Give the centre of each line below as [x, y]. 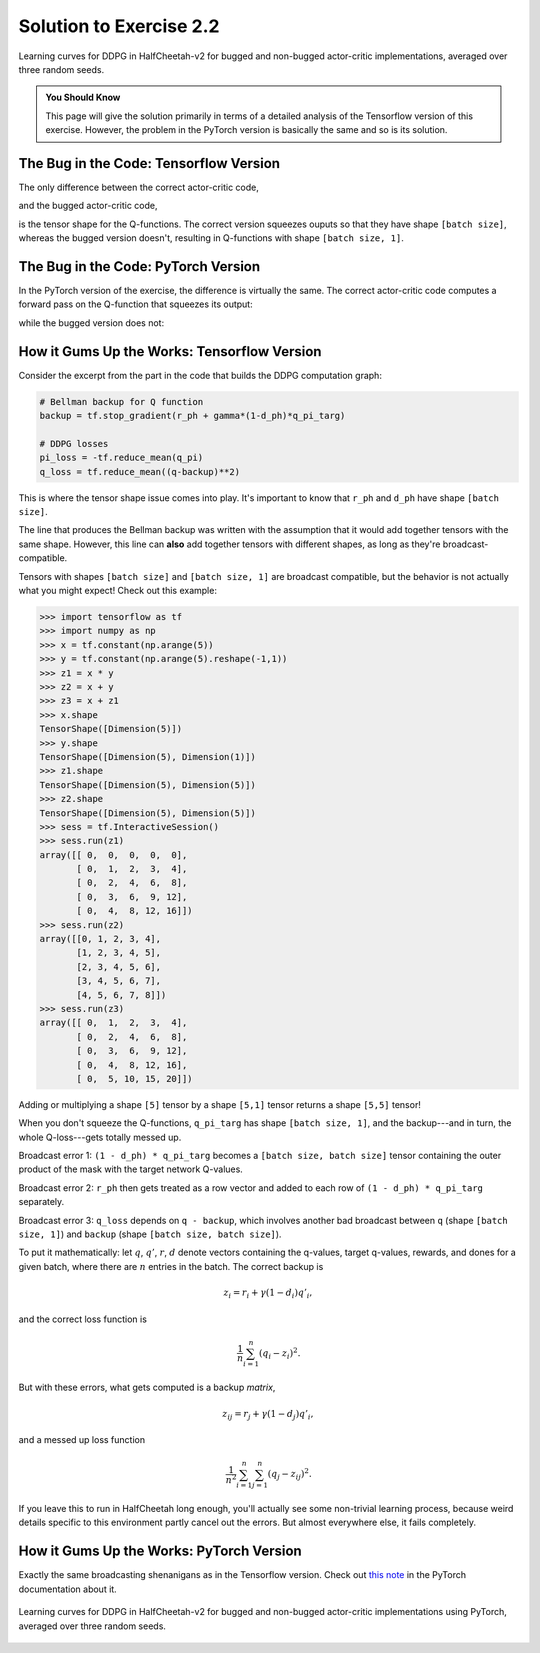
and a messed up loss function [81, 1440]
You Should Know [83, 97]
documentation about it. [67, 1589]
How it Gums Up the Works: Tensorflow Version [170, 351]
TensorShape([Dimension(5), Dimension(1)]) [148, 756]
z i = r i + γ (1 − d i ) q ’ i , [268, 1293]
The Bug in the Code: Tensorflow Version [149, 163]
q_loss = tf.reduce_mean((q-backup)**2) [139, 471]
